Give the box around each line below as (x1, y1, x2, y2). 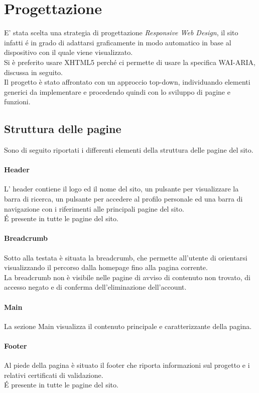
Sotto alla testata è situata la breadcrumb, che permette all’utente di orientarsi (4, 252, 247, 263)
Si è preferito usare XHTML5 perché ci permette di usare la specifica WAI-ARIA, (4, 56, 255, 67)
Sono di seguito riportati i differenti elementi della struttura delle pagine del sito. (4, 145, 253, 155)
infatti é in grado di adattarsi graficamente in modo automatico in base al (4, 37, 231, 47)
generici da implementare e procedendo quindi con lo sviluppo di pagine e (4, 86, 230, 97)
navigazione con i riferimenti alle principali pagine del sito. (4, 203, 184, 214)
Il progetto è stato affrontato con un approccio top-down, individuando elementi (4, 77, 250, 87)
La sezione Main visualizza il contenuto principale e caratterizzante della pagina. (4, 320, 252, 331)
